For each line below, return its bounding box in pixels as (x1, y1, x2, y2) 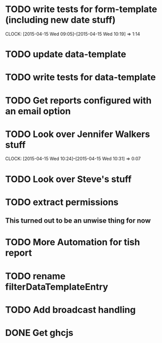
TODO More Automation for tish (5, 237, 140, 248)
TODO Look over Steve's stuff (5, 173, 132, 185)
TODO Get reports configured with (5, 95, 152, 106)
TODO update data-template (5, 49, 127, 60)
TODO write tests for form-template (5, 4, 157, 15)
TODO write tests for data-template (5, 72, 156, 83)
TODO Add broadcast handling (5, 304, 136, 315)
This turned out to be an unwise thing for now (5, 217, 151, 225)
